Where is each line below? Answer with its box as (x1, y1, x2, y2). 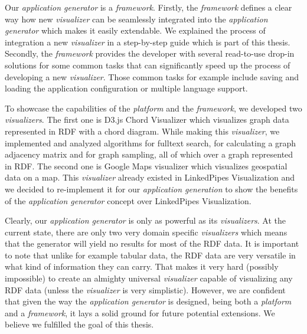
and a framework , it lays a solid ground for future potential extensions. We (5, 306, 275, 319)
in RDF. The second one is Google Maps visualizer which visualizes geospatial (5, 159, 288, 172)
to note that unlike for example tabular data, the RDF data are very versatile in (5, 248, 296, 261)
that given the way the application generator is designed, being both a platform (5, 295, 292, 307)
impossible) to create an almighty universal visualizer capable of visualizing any (5, 272, 293, 284)
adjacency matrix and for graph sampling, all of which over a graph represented (5, 148, 293, 161)
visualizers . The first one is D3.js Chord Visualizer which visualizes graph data (5, 113, 289, 126)
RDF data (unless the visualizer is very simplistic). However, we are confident (5, 283, 286, 296)
